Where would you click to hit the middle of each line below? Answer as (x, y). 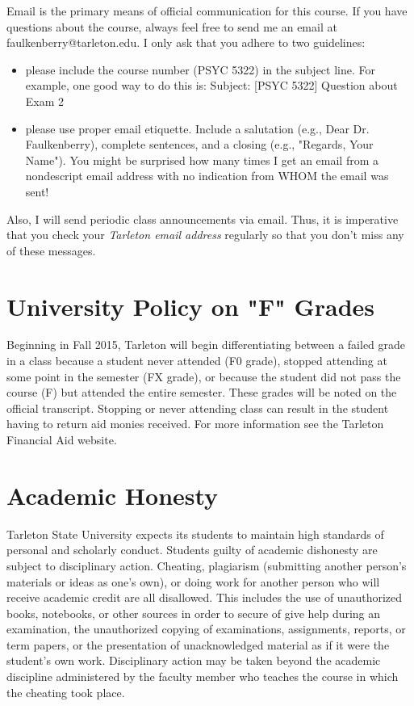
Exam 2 (45, 101)
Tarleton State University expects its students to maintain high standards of (195, 534)
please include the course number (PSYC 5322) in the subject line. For (200, 69)
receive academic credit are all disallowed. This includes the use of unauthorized (205, 597)
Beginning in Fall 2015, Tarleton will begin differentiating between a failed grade (206, 345)
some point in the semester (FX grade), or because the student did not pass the (204, 376)
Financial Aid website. (62, 439)
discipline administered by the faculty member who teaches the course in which (203, 677)
